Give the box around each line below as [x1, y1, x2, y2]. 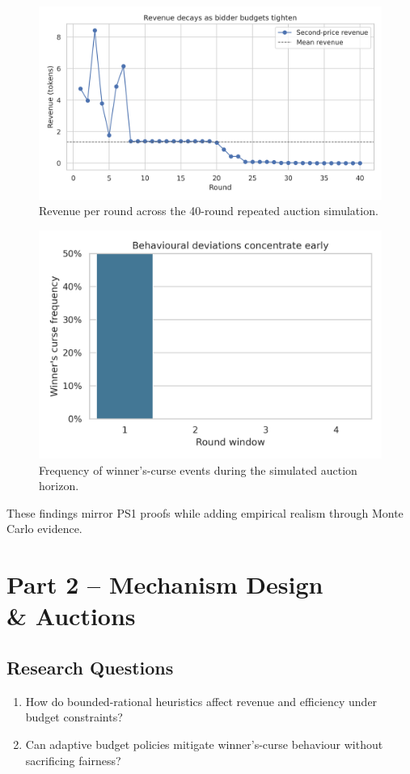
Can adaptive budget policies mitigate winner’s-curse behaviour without [25, 736, 383, 752]
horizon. [39, 477, 79, 494]
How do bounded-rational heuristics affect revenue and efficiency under [25, 692, 378, 709]
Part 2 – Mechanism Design [6, 568, 323, 601]
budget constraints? [25, 708, 123, 725]
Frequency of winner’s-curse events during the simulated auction [39, 461, 357, 478]
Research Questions [6, 655, 174, 679]
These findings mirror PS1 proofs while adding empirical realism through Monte [6, 504, 404, 521]
